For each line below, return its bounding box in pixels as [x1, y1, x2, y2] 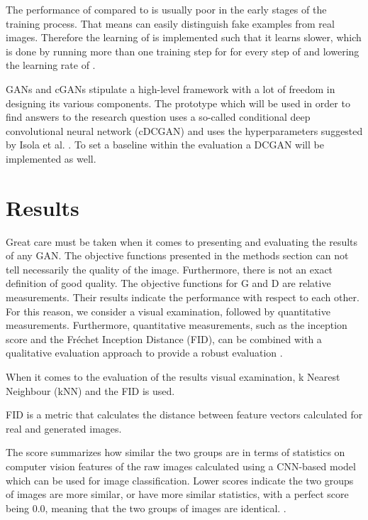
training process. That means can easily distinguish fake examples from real [6, 16, 335, 31]
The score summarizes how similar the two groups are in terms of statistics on [6, 445, 345, 460]
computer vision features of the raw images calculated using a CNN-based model [6, 458, 356, 473]
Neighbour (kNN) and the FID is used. [6, 383, 175, 398]
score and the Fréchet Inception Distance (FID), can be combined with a [6, 331, 322, 346]
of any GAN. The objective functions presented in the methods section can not [6, 248, 349, 263]
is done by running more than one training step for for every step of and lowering [6, 43, 359, 58]
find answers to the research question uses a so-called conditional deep [6, 109, 311, 124]
